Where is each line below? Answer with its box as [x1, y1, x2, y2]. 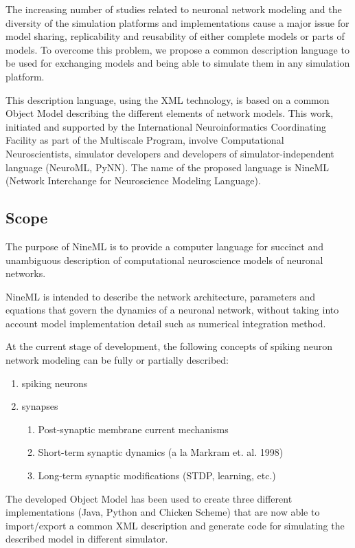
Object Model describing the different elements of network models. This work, [5, 106, 334, 120]
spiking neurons [21, 375, 88, 390]
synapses [21, 399, 58, 413]
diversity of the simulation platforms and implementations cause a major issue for [5, 15, 350, 30]
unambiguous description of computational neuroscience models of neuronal [5, 252, 323, 267]
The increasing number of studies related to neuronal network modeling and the [5, 2, 342, 16]
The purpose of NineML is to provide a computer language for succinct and [5, 239, 323, 253]
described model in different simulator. [5, 531, 168, 546]
